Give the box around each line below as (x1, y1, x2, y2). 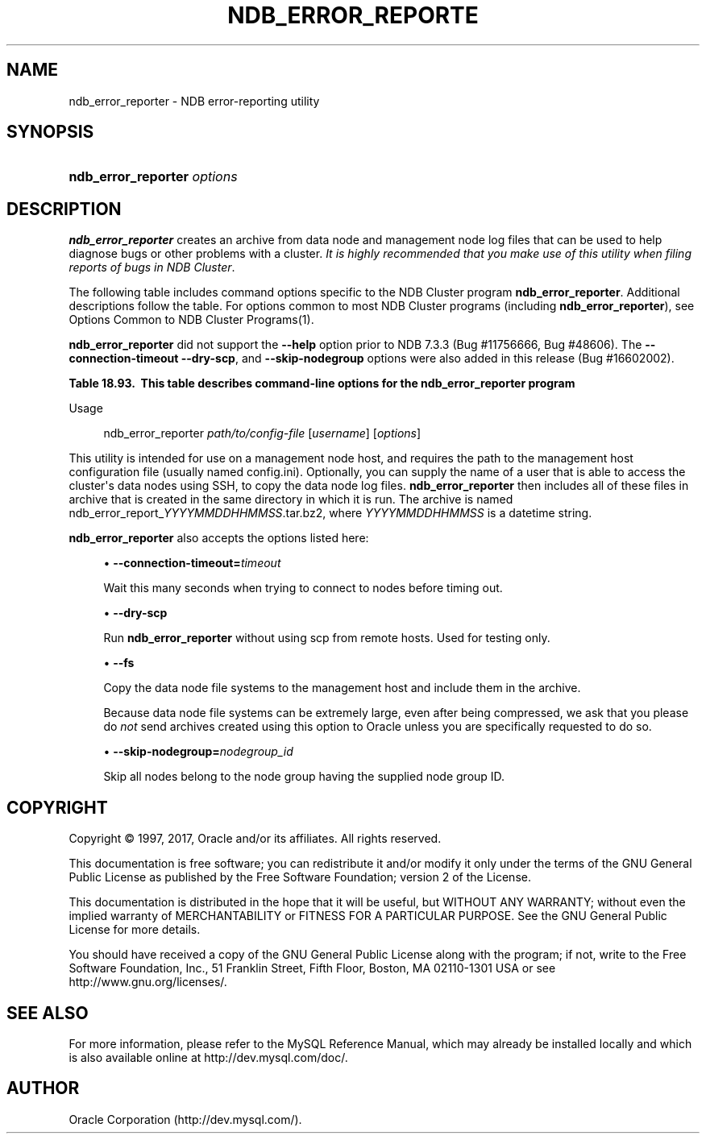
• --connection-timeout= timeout (103, 556, 281, 570)
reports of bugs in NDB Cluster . (69, 260, 235, 275)
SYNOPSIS (6, 122, 94, 143)
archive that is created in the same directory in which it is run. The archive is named (69, 492, 513, 507)
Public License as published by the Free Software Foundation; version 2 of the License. (69, 870, 531, 885)
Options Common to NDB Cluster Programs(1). (69, 313, 314, 327)
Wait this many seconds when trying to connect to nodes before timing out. (103, 581, 503, 595)
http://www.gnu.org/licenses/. (69, 975, 227, 989)
